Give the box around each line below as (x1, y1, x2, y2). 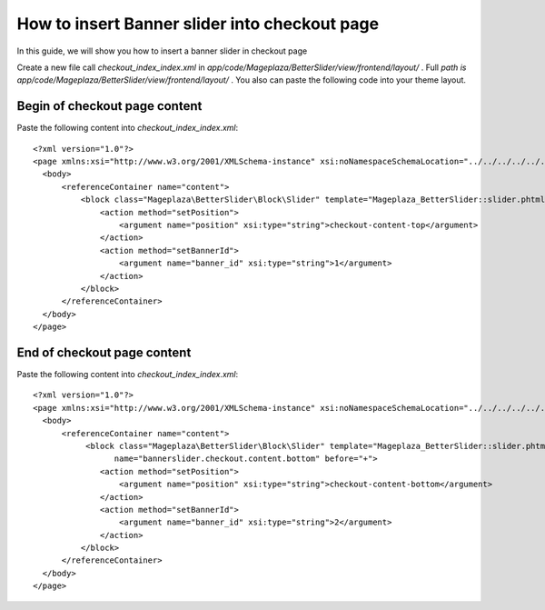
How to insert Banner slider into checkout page (16, 14, 380, 34)
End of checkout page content (16, 345, 192, 360)
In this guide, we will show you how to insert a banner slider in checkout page (16, 45, 308, 56)
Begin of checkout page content (16, 98, 203, 114)
